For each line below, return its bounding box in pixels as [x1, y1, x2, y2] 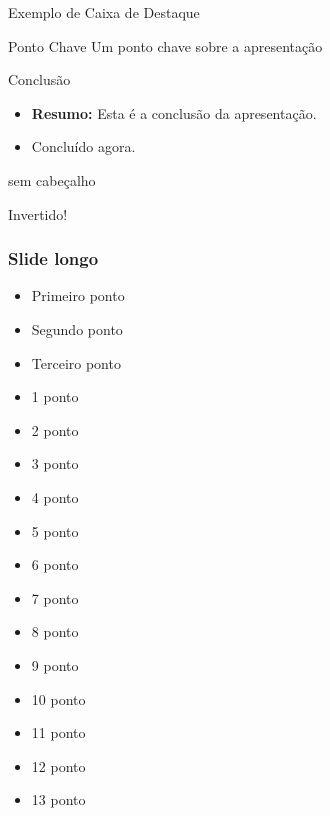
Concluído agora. [31, 136, 136, 157]
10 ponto [31, 688, 86, 709]
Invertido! [8, 203, 68, 224]
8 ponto [31, 621, 79, 642]
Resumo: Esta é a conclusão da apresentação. [31, 102, 317, 123]
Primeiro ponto [31, 285, 125, 306]
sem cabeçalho [8, 169, 96, 190]
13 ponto [31, 789, 86, 810]
